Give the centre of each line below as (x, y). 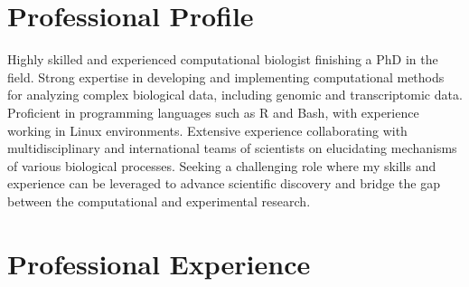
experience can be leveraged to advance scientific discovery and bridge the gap (224, 183)
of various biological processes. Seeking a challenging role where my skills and (222, 165)
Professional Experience (159, 263)
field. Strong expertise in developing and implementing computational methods (226, 77)
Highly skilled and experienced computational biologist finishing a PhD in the (223, 59)
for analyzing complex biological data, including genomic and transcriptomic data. (235, 95)
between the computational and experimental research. (159, 201)
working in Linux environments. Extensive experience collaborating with (207, 130)
